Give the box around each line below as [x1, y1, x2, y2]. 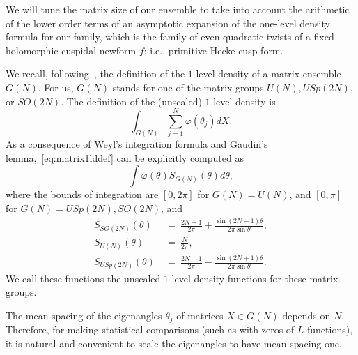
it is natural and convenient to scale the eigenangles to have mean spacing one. [6, 335, 342, 350]
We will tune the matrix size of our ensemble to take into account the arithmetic [6, 2, 350, 16]
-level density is [210, 93, 276, 108]
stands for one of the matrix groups [112, 80, 264, 94]
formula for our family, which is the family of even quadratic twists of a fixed [6, 29, 334, 44]
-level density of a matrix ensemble [192, 66, 341, 81]
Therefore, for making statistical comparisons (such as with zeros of [6, 322, 295, 337]
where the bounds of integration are [6, 187, 159, 202]
